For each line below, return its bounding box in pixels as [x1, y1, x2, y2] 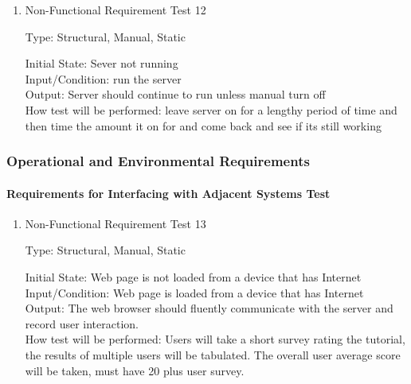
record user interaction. [25, 315, 139, 332]
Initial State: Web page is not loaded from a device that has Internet [25, 268, 362, 285]
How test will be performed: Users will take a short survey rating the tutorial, [25, 331, 405, 347]
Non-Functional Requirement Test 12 [25, 2, 206, 17]
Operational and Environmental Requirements [6, 151, 310, 171]
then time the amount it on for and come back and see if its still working [25, 117, 382, 134]
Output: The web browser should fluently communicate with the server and [25, 300, 393, 316]
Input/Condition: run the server [25, 70, 182, 87]
